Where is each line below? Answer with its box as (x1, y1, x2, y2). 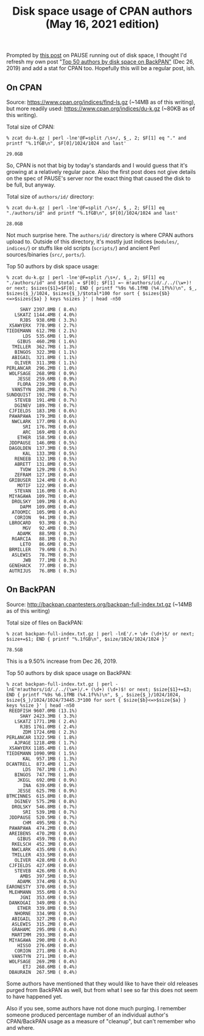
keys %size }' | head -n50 (6, 702, 75, 709)
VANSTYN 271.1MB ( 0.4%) (12, 953, 78, 959)
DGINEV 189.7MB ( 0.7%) (14, 402, 78, 409)
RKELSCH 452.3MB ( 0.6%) (12, 841, 78, 847)
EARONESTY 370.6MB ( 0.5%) (6, 884, 78, 890)
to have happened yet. (6, 993, 63, 1000)
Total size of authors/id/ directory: (6, 193, 94, 200)
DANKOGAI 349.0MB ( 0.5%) (9, 899, 78, 906)
